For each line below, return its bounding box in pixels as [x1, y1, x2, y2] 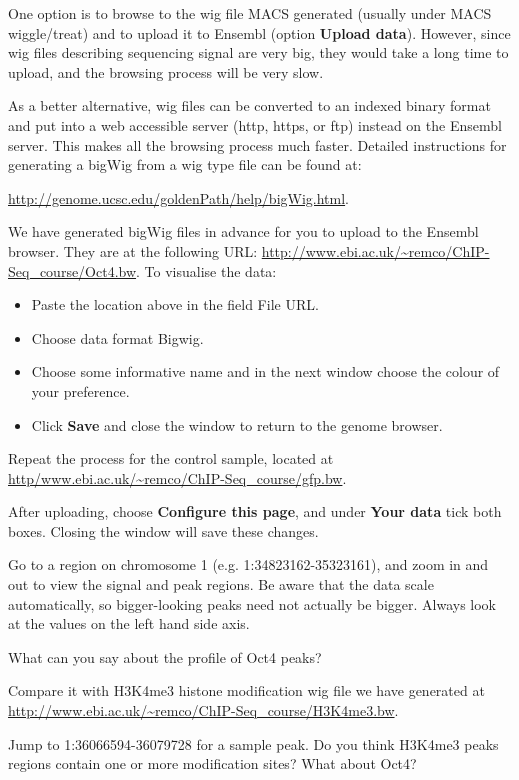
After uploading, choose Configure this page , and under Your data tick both [8, 501, 502, 522]
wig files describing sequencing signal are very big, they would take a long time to [8, 42, 509, 63]
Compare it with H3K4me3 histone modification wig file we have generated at [8, 680, 485, 701]
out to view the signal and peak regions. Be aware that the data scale [8, 574, 434, 595]
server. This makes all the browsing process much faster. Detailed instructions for [8, 134, 507, 155]
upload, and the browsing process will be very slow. [8, 61, 324, 82]
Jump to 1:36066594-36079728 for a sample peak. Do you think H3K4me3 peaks [8, 733, 499, 754]
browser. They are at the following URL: [8, 240, 258, 261]
